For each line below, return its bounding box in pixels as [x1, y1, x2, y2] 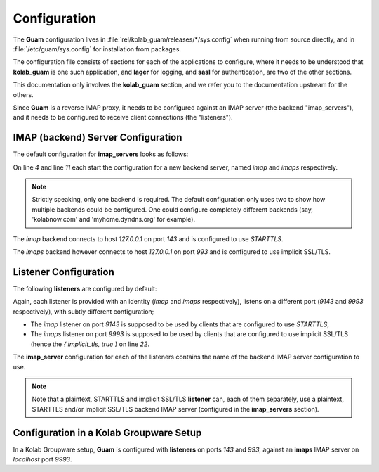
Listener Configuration [13, 266, 115, 278]
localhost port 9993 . [13, 455, 73, 464]
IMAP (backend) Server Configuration [13, 132, 182, 143]
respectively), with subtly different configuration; [13, 307, 154, 316]
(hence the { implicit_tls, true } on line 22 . [30, 340, 150, 348]
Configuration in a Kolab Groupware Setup [13, 426, 202, 439]
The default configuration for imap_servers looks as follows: [13, 150, 189, 158]
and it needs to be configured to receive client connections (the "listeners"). [13, 113, 233, 122]
